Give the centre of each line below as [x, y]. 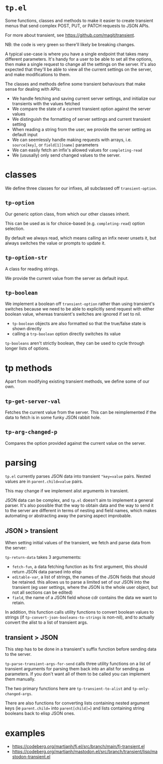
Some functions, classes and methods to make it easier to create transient [79, 20]
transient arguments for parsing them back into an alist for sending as [75, 669]
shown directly [27, 329]
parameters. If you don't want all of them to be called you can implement [78, 674]
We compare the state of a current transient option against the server [81, 109]
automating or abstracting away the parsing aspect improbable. [68, 516]
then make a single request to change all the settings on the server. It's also [81, 64]
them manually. [20, 679]
